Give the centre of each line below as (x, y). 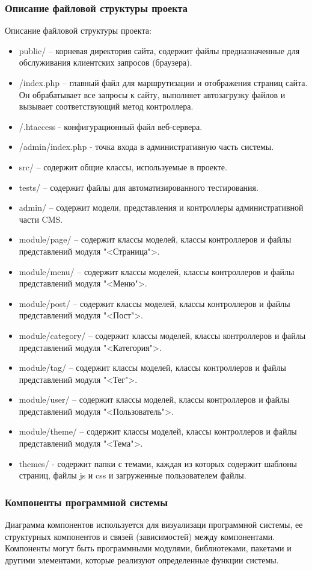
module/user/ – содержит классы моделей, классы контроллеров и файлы (154, 399)
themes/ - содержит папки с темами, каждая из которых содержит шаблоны (158, 463)
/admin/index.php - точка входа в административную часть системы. (146, 147)
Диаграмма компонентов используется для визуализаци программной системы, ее (154, 525)
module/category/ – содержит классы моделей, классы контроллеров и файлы (162, 335)
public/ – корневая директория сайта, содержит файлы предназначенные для (159, 50)
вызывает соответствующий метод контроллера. (106, 106)
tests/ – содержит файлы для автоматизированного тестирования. (139, 187)
